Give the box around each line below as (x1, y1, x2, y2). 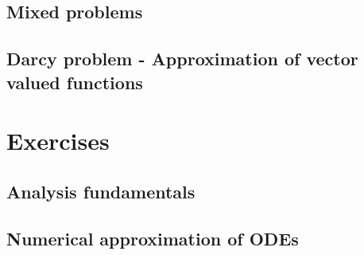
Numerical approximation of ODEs (6, 226, 299, 250)
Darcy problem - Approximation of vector (6, 46, 358, 71)
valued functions (6, 69, 143, 94)
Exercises (6, 124, 110, 157)
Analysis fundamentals (6, 178, 196, 203)
